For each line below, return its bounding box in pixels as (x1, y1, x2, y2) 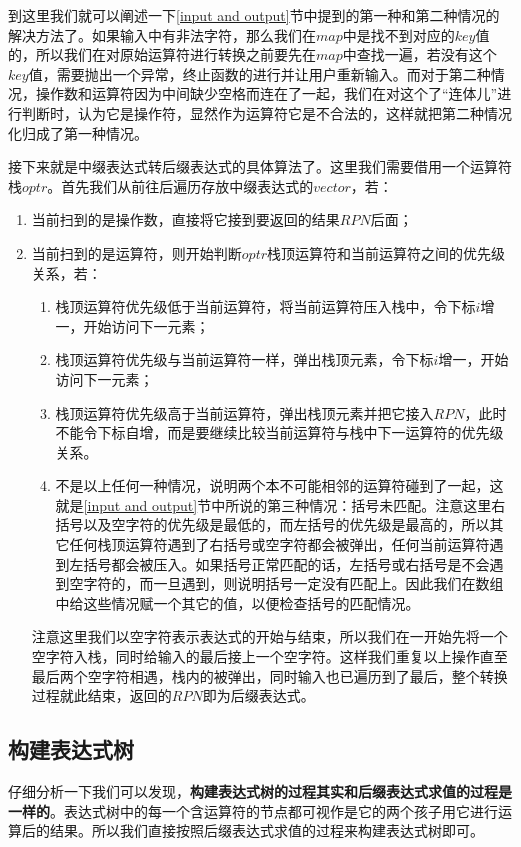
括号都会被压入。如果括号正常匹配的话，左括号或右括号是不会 (83, 553, 490, 574)
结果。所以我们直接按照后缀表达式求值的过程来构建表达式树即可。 (49, 820, 484, 841)
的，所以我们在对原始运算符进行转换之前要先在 (8, 44, 316, 65)
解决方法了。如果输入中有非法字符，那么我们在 (8, 24, 316, 45)
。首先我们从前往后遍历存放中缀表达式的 (47, 175, 314, 196)
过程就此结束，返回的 (31, 685, 172, 706)
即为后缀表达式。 (202, 685, 315, 706)
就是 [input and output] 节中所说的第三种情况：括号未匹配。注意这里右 (55, 494, 506, 515)
